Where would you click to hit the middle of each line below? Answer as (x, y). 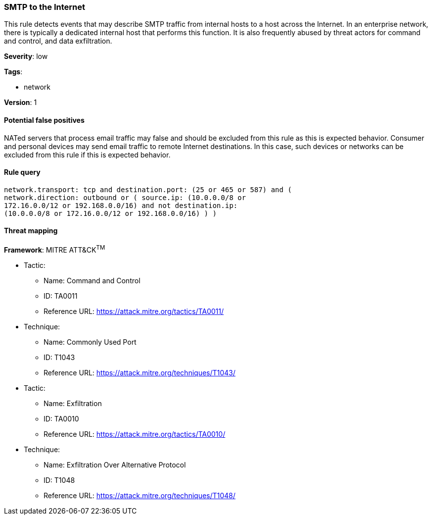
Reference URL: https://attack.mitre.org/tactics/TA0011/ (134, 311)
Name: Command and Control (92, 280)
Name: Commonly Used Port (90, 342)
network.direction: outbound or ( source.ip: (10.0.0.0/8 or (125, 197)
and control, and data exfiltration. (58, 41)
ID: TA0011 (61, 296)
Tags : (13, 72)
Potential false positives (44, 120)
